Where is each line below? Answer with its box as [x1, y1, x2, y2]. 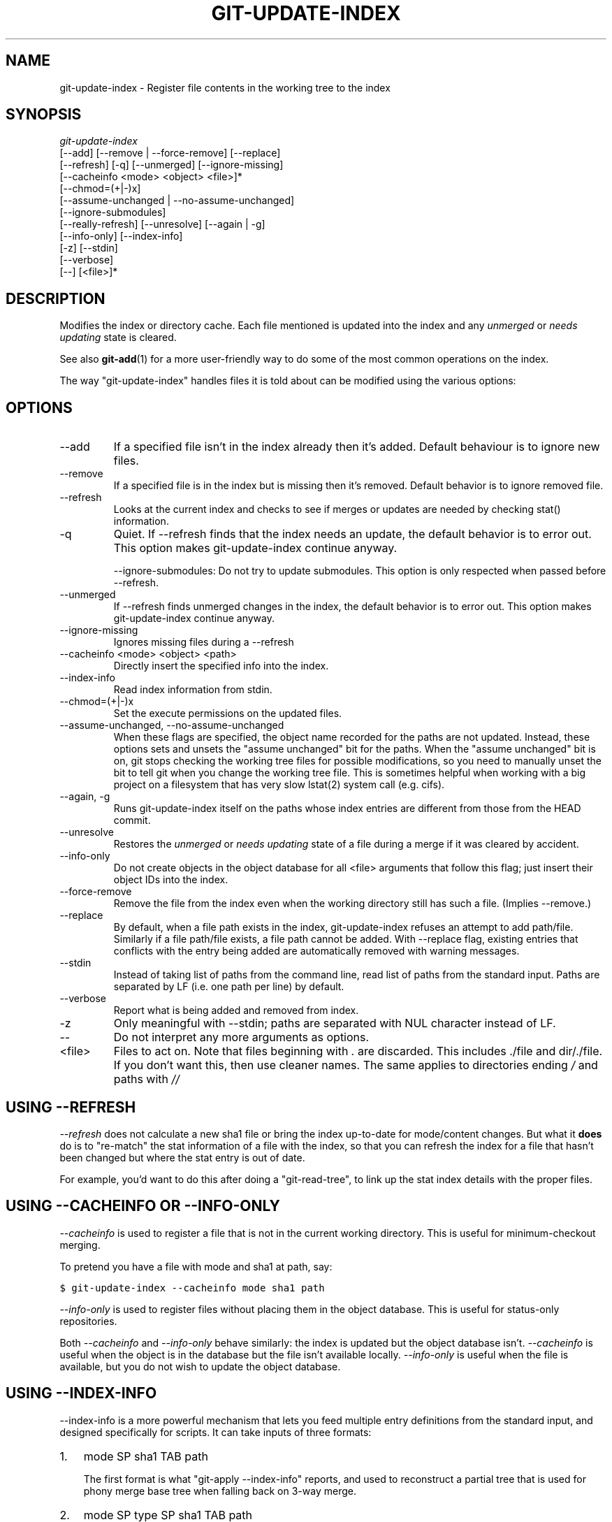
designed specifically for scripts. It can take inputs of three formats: [59, 1426, 372, 1438]
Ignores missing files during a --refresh [113, 636, 294, 648]
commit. [113, 814, 151, 827]
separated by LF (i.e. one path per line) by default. [113, 980, 344, 993]
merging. [59, 1238, 101, 1251]
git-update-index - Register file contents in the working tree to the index [59, 81, 391, 94]
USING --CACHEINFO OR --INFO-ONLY [6, 1197, 280, 1215]
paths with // [113, 1072, 180, 1087]
